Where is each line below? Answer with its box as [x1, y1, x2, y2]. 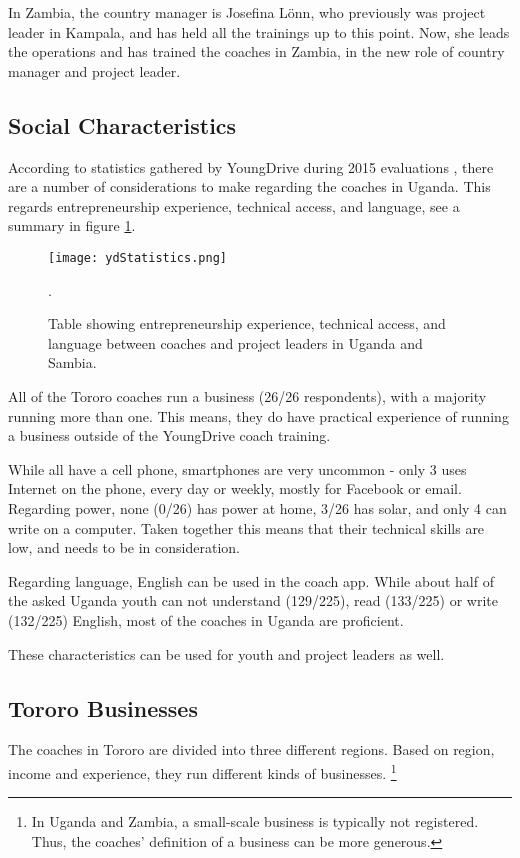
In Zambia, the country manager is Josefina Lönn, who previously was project [8, 2, 486, 22]
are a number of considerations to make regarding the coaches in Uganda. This [8, 176, 491, 197]
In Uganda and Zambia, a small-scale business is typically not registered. [31, 811, 479, 832]
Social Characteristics [8, 109, 237, 140]
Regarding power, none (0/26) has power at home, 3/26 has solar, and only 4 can [8, 497, 507, 518]
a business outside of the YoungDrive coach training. [8, 425, 331, 446]
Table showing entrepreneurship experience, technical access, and [48, 313, 446, 334]
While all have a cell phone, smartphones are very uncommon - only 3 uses [8, 458, 467, 479]
